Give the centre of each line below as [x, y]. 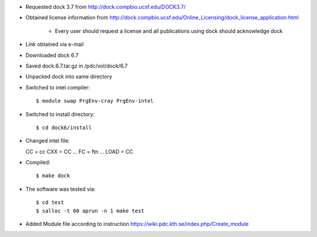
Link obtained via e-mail [55, 45]
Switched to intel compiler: [58, 87]
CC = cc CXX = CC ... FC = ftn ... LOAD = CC [79, 151]
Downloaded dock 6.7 [52, 55]
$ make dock [53, 176]
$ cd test [50, 203]
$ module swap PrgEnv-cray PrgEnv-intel [95, 101]
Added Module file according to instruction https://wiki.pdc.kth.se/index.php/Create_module [137, 224]
